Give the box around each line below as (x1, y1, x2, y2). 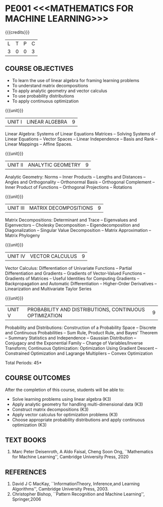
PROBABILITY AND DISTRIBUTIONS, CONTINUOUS (27, 306, 145, 313)
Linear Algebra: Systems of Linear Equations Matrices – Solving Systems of (5, 131, 156, 136)
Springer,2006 (12, 496, 41, 502)
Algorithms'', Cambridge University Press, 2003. (12, 486, 109, 492)
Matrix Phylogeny (5, 232, 40, 238)
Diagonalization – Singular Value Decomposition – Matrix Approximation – (5, 227, 151, 233)
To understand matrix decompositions (12, 82, 88, 88)
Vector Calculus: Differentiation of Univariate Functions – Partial (5, 265, 132, 271)
